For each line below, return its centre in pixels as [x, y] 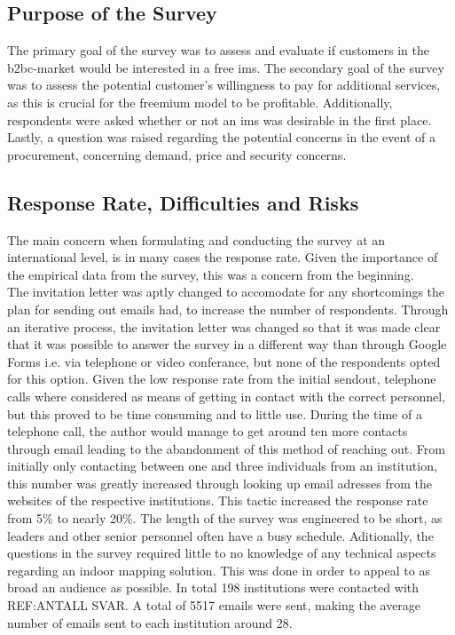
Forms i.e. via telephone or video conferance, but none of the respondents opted [224, 361]
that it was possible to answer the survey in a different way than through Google [227, 344]
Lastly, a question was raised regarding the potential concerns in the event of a [221, 137]
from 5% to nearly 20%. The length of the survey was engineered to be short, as [225, 518]
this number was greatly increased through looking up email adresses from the [220, 483]
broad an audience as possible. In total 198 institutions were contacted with [213, 587]
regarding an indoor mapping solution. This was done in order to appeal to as [219, 570]
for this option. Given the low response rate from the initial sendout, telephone [222, 379]
